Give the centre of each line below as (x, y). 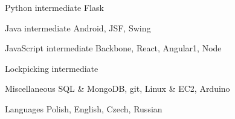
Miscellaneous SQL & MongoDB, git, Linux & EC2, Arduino (117, 88)
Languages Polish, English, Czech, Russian (84, 108)
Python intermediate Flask (54, 7)
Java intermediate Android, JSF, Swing (78, 27)
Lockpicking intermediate (52, 68)
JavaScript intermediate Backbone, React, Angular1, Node (113, 48)
